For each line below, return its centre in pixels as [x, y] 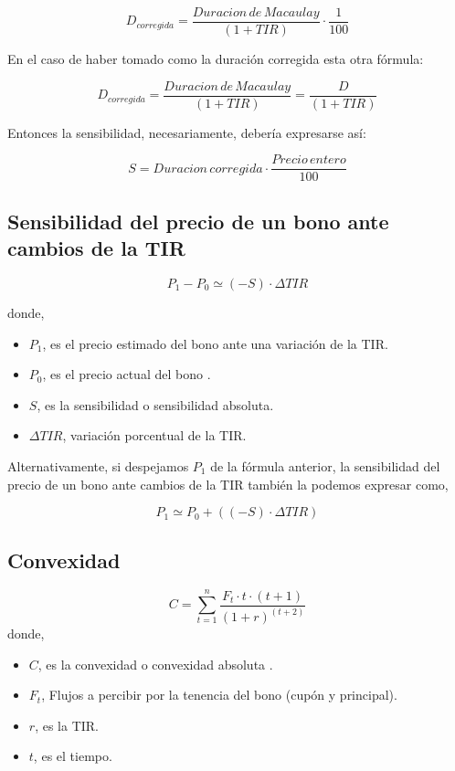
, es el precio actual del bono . [127, 374]
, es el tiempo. [73, 756]
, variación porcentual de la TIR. [154, 435]
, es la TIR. [67, 725]
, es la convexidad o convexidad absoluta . [155, 664]
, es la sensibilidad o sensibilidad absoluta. [155, 404]
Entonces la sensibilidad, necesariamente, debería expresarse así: [187, 132]
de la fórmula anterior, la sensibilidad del [325, 465]
